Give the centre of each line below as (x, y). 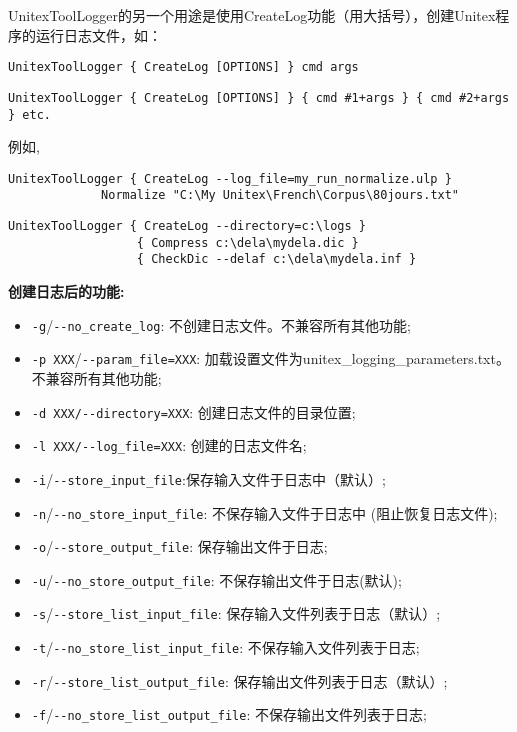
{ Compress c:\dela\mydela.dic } (247, 242)
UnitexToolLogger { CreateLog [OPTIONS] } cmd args (183, 67)
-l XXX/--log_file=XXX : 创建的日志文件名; (169, 445)
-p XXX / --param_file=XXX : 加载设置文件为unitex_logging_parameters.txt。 (270, 358)
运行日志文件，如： (98, 34)
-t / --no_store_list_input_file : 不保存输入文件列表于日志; (225, 647)
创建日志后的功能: (66, 291)
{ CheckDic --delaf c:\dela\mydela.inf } (276, 259)
